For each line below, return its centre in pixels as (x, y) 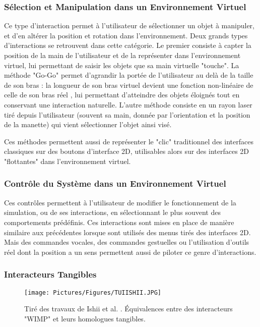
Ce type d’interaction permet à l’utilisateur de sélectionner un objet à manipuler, (129, 25)
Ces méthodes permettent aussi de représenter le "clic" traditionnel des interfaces (129, 141)
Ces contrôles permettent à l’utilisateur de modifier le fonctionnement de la (120, 202)
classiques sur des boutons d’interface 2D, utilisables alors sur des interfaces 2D (127, 151)
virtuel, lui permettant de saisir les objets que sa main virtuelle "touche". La (122, 65)
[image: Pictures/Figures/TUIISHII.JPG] (93, 292)
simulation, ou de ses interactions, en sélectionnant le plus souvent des (112, 212)
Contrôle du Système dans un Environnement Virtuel (115, 183)
